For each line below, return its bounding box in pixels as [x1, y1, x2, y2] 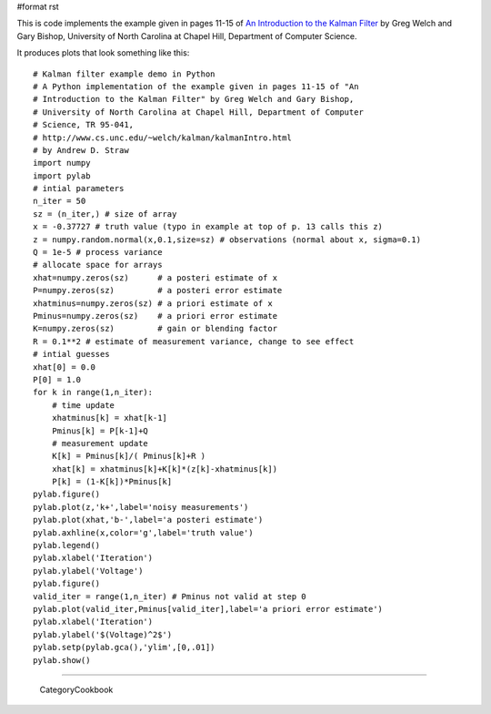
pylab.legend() [33, 540, 101, 551]
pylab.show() [33, 655, 91, 665]
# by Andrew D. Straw [33, 145, 129, 155]
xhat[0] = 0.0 [33, 362, 95, 372]
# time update [51, 400, 115, 410]
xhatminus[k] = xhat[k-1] [51, 413, 168, 423]
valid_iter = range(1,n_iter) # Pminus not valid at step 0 [33, 591, 306, 601]
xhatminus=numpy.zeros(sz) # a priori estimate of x [33, 298, 273, 309]
